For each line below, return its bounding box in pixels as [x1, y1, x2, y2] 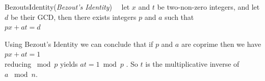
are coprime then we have [181, 38, 261, 49]
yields [60, 58, 78, 69]
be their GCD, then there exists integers [10, 11, 137, 22]
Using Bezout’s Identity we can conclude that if [5, 38, 153, 49]
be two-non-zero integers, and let [157, 2, 260, 12]
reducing [5, 58, 32, 69]
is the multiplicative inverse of [145, 58, 240, 69]
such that [165, 11, 194, 22]
